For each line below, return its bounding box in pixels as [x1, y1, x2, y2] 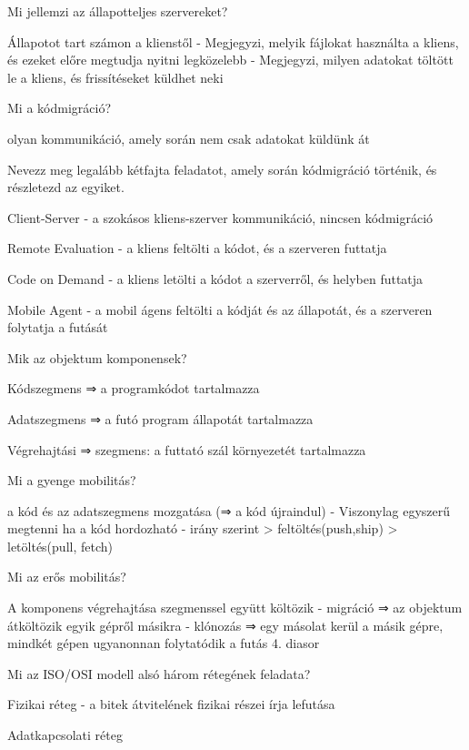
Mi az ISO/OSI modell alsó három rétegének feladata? [7, 664, 311, 683]
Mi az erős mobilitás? [7, 567, 126, 586]
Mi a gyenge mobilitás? [7, 471, 136, 490]
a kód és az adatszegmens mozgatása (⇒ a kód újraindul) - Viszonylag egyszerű [7, 501, 451, 520]
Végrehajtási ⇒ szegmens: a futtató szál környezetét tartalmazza [7, 440, 366, 459]
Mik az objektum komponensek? [7, 348, 187, 367]
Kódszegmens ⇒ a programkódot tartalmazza [7, 379, 260, 398]
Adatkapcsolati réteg [7, 725, 123, 745]
